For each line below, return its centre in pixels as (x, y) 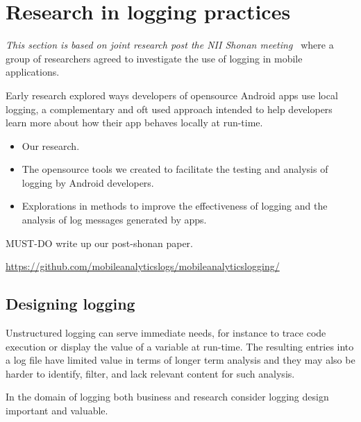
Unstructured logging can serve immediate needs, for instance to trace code (166, 333)
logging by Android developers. (88, 182)
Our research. (51, 145)
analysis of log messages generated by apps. (114, 220)
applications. (33, 72)
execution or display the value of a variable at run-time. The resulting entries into (180, 346)
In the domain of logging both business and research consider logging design (167, 397)
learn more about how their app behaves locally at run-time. (134, 123)
